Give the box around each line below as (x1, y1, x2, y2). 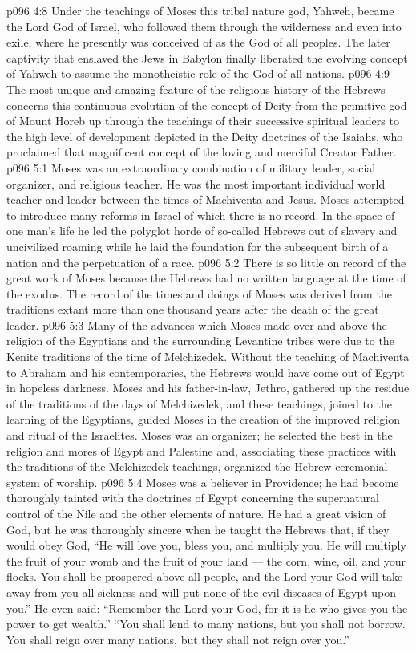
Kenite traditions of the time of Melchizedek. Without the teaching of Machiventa (6, 348, 410, 365)
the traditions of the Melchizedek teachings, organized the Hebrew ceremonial (6, 458, 388, 475)
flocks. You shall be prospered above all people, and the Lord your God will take (6, 568, 403, 585)
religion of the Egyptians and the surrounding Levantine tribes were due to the (6, 332, 394, 349)
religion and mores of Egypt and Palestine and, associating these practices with (6, 442, 397, 459)
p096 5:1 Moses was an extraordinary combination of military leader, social (6, 159, 376, 176)
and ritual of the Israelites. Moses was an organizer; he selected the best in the (6, 427, 393, 444)
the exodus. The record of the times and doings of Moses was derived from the (6, 285, 392, 302)
